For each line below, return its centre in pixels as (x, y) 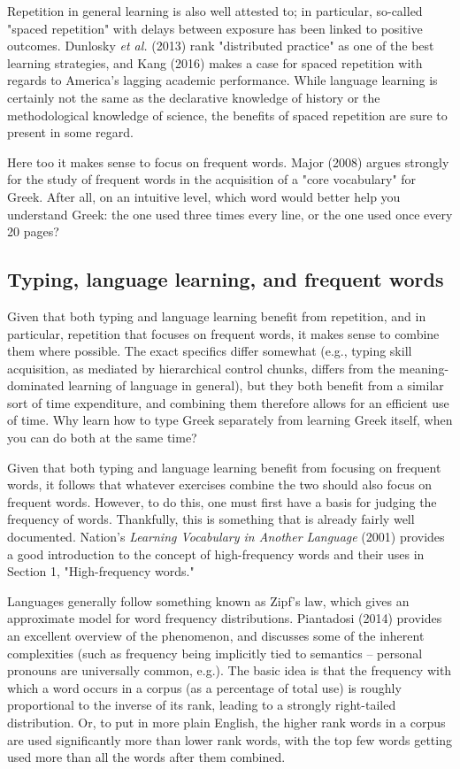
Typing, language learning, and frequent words (226, 279)
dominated (36, 385)
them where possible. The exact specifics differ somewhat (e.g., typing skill (210, 351)
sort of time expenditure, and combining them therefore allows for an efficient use (228, 402)
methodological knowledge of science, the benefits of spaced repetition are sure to (227, 115)
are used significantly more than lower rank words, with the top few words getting (230, 739)
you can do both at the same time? (102, 438)
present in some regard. (70, 132)
